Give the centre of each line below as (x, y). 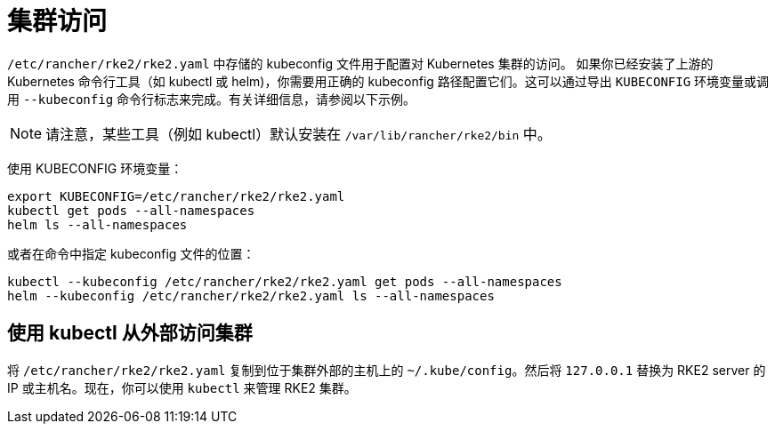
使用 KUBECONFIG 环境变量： (95, 168)
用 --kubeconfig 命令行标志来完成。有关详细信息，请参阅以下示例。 (212, 99)
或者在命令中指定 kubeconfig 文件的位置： (131, 253)
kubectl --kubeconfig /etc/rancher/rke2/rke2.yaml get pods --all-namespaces (285, 281)
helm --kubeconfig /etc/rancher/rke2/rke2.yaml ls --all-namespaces (251, 295)
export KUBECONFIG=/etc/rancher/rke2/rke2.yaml (176, 196)
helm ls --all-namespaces (97, 224)
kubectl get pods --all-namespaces (131, 210)
